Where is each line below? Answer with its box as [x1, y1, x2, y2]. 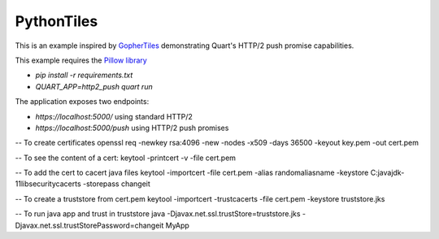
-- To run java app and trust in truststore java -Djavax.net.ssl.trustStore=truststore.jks [15, 209, 301, 219]
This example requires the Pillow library [15, 55, 148, 65]
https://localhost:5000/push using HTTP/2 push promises [35, 123, 229, 133]
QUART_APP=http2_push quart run [35, 81, 154, 91]
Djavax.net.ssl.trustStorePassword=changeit [15, 220, 164, 230]
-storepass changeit [82, 179, 150, 189]
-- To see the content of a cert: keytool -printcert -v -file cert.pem [15, 153, 236, 163]
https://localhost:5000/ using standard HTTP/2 [35, 111, 193, 121]
